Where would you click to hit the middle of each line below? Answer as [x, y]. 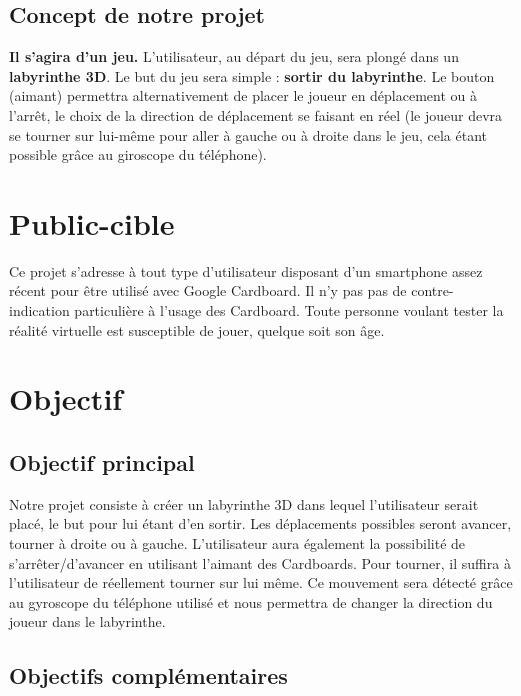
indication [39, 310]
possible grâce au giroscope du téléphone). [138, 154]
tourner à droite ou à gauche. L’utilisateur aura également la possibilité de [237, 543]
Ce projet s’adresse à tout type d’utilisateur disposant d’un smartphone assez [246, 270]
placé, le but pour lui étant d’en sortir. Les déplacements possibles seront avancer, [260, 523]
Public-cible [92, 222]
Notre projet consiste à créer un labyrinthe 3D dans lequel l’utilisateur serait [244, 503]
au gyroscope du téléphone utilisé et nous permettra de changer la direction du [251, 601]
